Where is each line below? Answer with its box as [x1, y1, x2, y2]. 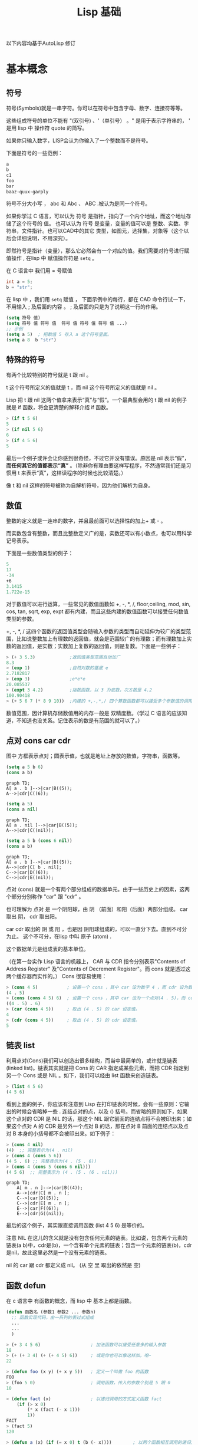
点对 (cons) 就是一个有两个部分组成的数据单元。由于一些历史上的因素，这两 [6, 886, 190, 893]
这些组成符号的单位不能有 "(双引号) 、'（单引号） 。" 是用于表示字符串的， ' [6, 117, 190, 124]
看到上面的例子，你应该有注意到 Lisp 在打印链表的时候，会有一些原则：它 [6, 1101, 184, 1108]
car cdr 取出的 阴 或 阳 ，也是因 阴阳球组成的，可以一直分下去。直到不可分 [6, 925, 187, 932]
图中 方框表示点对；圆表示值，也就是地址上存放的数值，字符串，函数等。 [6, 752, 183, 759]
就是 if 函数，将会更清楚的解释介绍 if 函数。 [6, 404, 111, 411]
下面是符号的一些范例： [6, 150, 63, 157]
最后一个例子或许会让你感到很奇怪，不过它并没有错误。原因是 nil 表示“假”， [6, 455, 190, 462]
